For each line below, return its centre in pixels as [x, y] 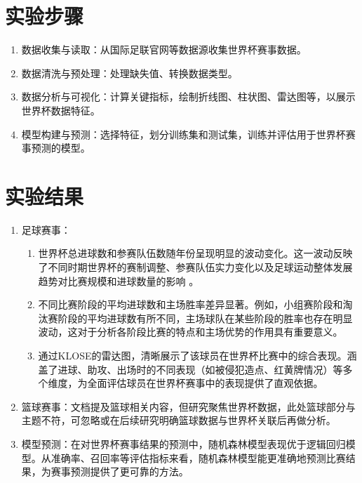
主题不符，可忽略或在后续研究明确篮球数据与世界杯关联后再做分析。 [179, 420]
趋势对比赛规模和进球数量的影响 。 [119, 280]
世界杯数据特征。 [61, 110]
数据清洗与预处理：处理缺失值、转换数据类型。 [129, 73]
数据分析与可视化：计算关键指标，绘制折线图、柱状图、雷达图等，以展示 [188, 97]
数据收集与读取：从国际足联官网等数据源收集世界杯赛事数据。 [164, 49]
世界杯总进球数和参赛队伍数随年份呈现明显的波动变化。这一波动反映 [195, 253]
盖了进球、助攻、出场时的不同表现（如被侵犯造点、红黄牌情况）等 [190, 369]
